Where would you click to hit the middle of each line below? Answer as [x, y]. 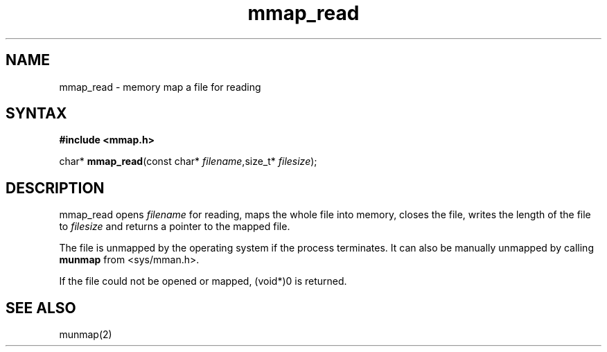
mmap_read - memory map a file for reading [160, 87]
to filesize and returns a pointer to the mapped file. [175, 227]
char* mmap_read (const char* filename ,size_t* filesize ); [188, 161]
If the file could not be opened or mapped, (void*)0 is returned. [203, 281]
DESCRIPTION [55, 188]
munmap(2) [86, 335]
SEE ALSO [41, 308]
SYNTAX [36, 114]
